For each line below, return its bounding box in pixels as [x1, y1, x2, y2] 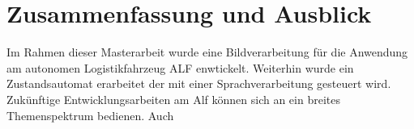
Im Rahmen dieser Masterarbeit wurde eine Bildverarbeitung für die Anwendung [6, 44, 408, 60]
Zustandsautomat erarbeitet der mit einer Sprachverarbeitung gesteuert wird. [6, 75, 391, 92]
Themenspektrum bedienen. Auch [6, 106, 174, 123]
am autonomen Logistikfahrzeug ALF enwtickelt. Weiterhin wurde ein [6, 59, 354, 76]
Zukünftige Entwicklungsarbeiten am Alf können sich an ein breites [6, 90, 340, 107]
